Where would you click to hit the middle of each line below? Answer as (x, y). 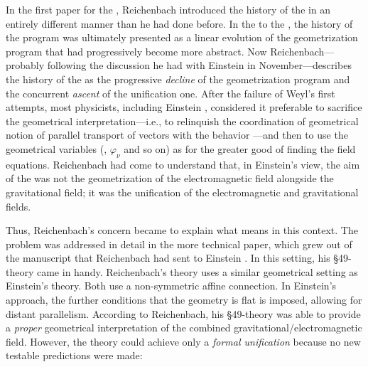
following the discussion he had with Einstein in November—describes (199, 65)
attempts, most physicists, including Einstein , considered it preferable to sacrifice (184, 107)
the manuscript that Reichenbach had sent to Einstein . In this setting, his (168, 258)
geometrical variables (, (56, 148)
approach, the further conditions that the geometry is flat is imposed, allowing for (184, 300)
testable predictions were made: (74, 355)
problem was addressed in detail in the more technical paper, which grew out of (179, 244)
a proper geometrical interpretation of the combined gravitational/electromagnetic (184, 328)
